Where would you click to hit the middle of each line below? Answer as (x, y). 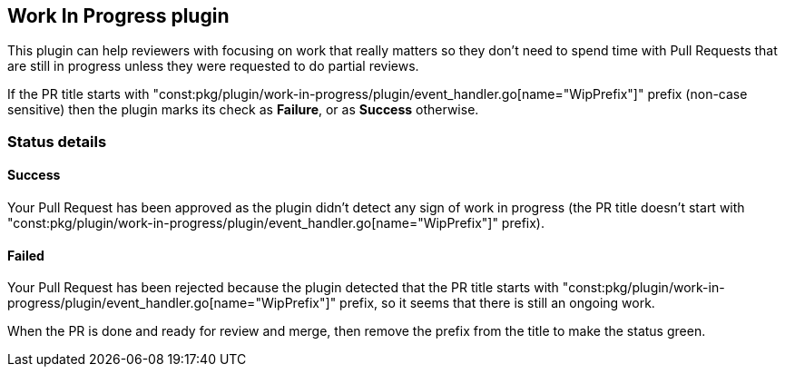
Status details (57, 141)
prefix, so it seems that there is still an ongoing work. (497, 303)
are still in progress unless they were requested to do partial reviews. (213, 66)
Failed (26, 255)
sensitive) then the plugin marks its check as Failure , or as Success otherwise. (243, 110)
